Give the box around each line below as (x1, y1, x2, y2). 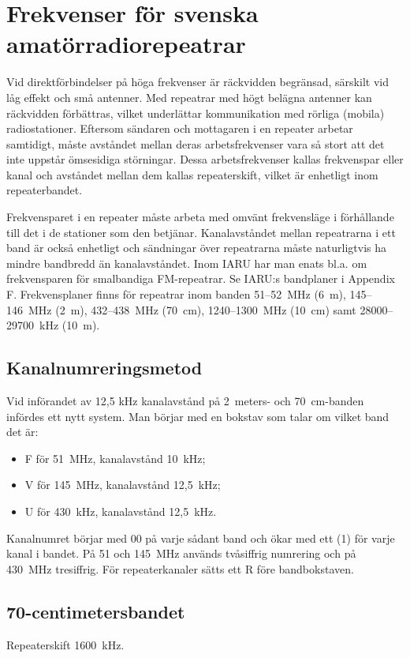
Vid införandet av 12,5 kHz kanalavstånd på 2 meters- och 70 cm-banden (6, 393, 364, 409)
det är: (6, 423, 39, 440)
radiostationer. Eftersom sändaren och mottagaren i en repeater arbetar (6, 120, 353, 137)
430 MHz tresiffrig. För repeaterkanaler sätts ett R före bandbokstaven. (6, 560, 354, 577)
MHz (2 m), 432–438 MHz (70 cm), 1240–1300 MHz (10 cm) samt (28, 301, 356, 318)
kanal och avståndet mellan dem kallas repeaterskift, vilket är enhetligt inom (6, 166, 378, 182)
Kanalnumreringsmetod (6, 355, 203, 380)
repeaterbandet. (6, 182, 83, 198)
